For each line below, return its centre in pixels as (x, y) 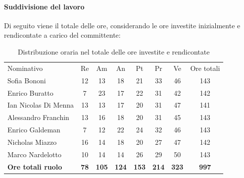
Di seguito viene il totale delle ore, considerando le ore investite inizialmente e (122, 25)
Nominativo (25, 68)
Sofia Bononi (27, 80)
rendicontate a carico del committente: (62, 35)
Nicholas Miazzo (32, 142)
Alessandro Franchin (38, 117)
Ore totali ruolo (35, 166)
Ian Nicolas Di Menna (41, 105)
